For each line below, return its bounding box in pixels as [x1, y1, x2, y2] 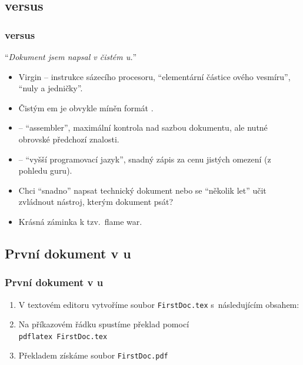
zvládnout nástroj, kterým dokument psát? [18, 195, 174, 208]
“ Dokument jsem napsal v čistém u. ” [5, 51, 137, 62]
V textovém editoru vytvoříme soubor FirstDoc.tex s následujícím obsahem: [18, 298, 299, 310]
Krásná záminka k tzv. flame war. [18, 215, 142, 227]
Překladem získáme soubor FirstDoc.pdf [18, 349, 168, 361]
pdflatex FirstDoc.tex [18, 332, 108, 341]
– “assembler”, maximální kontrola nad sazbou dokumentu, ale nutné [18, 121, 268, 134]
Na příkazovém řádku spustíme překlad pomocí [18, 318, 189, 330]
